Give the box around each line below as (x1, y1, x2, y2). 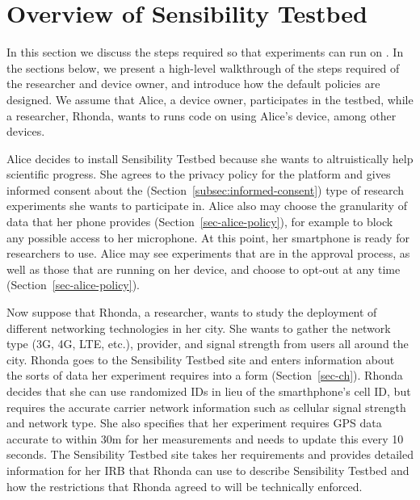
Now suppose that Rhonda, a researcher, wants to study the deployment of (6, 304, 377, 321)
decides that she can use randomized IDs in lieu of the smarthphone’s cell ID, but (6, 383, 411, 399)
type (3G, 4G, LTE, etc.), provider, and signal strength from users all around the (6, 335, 409, 352)
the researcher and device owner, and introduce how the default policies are (6, 75, 380, 92)
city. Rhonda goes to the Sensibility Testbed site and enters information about (6, 351, 395, 368)
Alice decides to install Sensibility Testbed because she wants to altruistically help (6, 149, 414, 166)
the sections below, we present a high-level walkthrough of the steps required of (6, 59, 400, 76)
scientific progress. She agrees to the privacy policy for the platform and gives (6, 166, 391, 183)
